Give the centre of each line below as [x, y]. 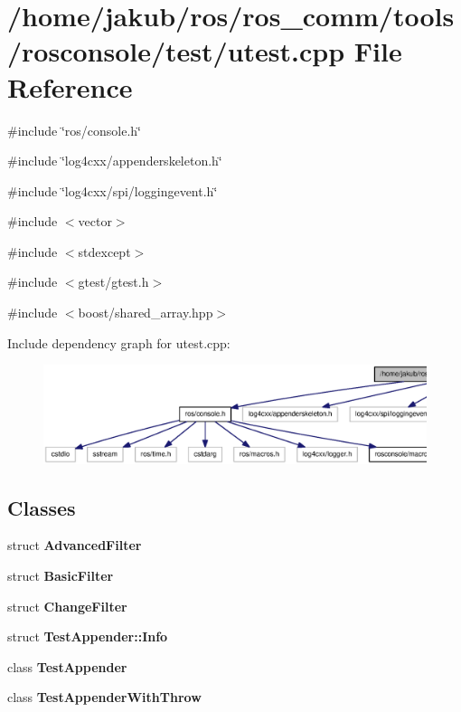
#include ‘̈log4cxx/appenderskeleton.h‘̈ [115, 161]
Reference [70, 86]
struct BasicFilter [61, 575]
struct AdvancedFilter [75, 545]
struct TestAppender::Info [88, 636]
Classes [42, 507]
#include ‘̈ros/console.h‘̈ [74, 130]
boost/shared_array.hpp [146, 313]
